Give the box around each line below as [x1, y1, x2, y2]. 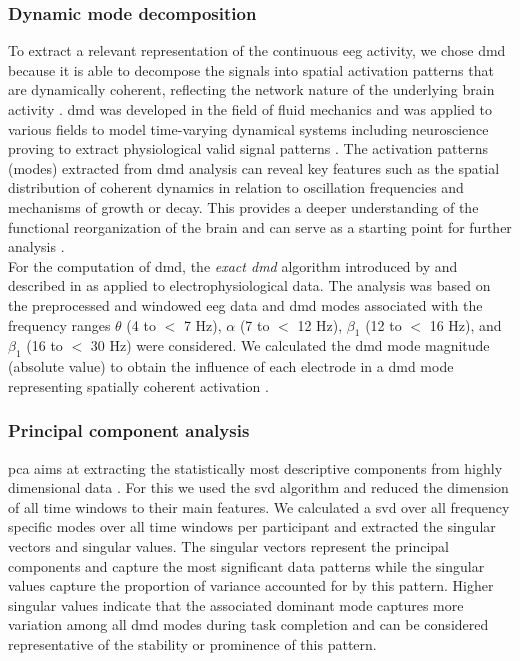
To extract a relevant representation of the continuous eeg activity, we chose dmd [8, 40, 506, 61]
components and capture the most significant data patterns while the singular [8, 555, 485, 576]
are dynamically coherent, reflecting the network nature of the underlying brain [8, 79, 495, 100]
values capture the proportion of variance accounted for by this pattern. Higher [8, 575, 494, 596]
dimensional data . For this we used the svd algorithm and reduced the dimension [8, 477, 509, 498]
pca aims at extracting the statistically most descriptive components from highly [8, 457, 503, 478]
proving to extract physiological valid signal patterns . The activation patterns [8, 138, 488, 159]
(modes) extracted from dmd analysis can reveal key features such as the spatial [8, 157, 500, 178]
